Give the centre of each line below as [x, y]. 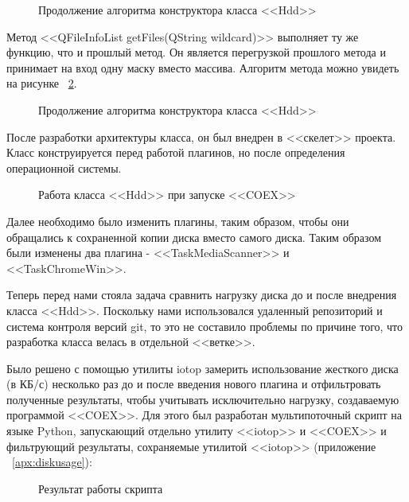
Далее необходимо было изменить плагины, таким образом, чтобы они [178, 221]
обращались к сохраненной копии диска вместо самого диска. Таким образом [194, 237]
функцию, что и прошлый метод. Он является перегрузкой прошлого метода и [196, 52]
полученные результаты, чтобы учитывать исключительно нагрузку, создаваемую [203, 399]
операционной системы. [64, 167]
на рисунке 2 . [42, 83]
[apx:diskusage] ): [52, 462]
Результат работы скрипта [101, 488]
